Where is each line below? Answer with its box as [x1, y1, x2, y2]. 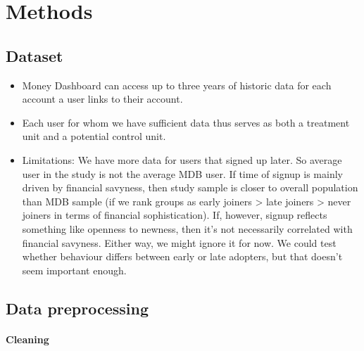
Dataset [6, 44, 63, 66]
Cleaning [6, 331, 49, 346]
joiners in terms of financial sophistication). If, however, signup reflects [22, 208, 327, 222]
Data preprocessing [6, 297, 149, 319]
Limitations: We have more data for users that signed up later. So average [22, 152, 342, 167]
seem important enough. [22, 262, 127, 277]
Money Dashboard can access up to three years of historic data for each [22, 77, 332, 92]
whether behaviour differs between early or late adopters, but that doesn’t [22, 249, 343, 264]
